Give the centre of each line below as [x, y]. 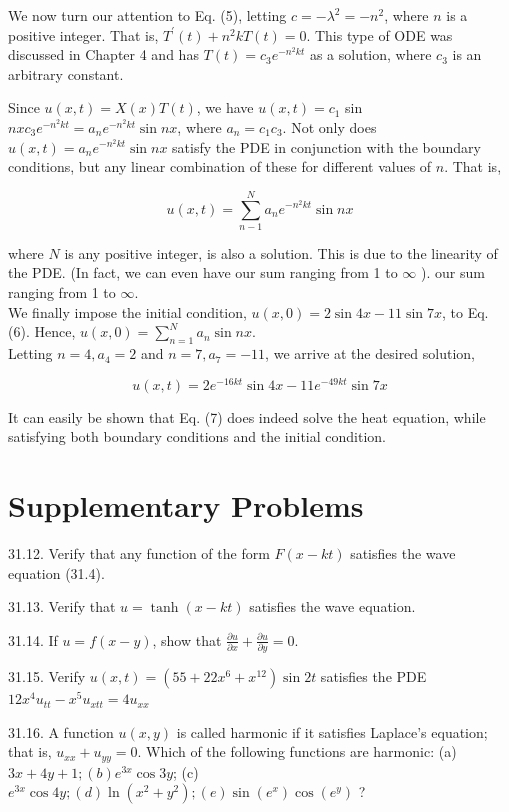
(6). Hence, [42, 331]
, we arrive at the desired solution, [370, 353]
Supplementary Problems [186, 505]
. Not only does [329, 126]
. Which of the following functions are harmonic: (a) [297, 751]
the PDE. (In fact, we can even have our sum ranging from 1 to [203, 272]
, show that [187, 639]
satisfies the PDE [373, 676]
